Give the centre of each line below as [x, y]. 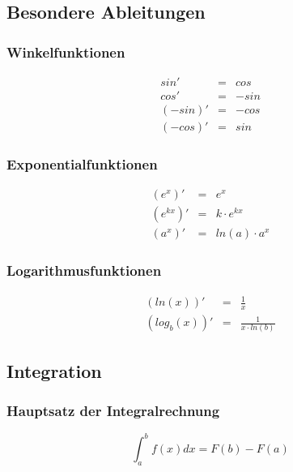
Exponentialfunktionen [82, 164]
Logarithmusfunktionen [84, 270]
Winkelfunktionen [66, 51]
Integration [54, 370]
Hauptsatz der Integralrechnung [113, 411]
